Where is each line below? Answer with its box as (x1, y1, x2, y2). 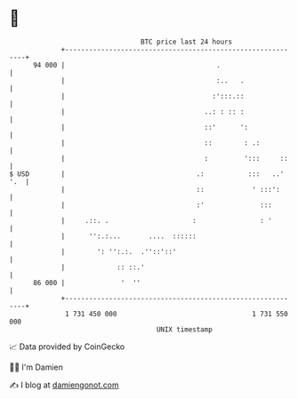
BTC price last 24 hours (140, 37, 233, 46)
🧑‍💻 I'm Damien (9, 362, 64, 372)
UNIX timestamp (156, 324, 213, 334)
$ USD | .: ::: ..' (9, 169, 285, 179)
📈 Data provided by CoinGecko (9, 341, 125, 352)
